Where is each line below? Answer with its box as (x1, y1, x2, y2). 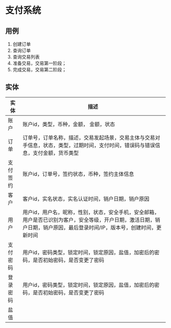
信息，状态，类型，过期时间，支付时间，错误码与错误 (27, 141, 155, 148)
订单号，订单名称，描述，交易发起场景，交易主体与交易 (22, 134, 155, 141)
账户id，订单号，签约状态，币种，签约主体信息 (22, 170, 134, 178)
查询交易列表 (12, 54, 40, 60)
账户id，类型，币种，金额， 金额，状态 (22, 120, 116, 128)
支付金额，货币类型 (33, 149, 79, 156)
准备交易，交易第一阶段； (12, 60, 67, 66)
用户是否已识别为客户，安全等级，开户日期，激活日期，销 (22, 216, 160, 223)
